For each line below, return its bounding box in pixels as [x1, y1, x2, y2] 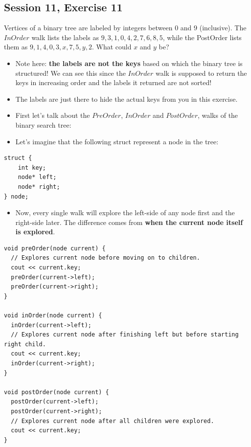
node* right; [18, 183, 60, 190]
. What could [91, 42, 132, 52]
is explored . [15, 226, 55, 237]
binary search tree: [15, 119, 71, 130]
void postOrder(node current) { [4, 388, 109, 396]
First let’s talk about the [15, 110, 90, 120]
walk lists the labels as [31, 32, 99, 42]
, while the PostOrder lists [162, 32, 242, 42]
